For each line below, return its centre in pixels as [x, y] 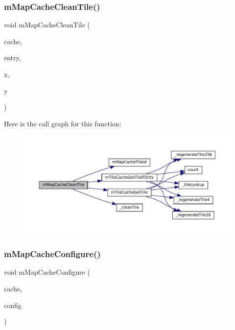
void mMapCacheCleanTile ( [47, 25]
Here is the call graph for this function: [63, 123]
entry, [12, 58]
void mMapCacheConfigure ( [47, 272]
